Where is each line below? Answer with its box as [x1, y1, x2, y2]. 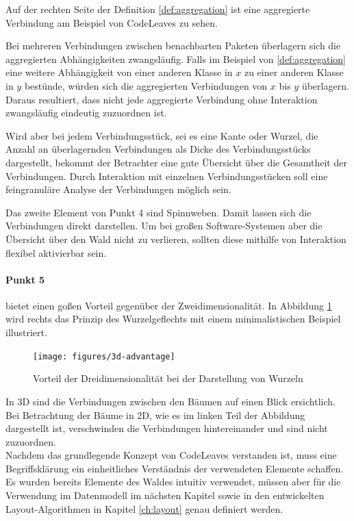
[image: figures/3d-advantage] [33, 351, 175, 361]
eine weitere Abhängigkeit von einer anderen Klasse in [5, 65, 233, 79]
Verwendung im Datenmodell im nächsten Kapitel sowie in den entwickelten [5, 488, 325, 503]
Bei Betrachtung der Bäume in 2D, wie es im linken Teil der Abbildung [5, 407, 305, 422]
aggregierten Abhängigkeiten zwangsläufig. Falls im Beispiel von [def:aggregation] [5, 51, 346, 66]
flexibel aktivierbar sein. [5, 245, 107, 259]
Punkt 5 [5, 272, 45, 286]
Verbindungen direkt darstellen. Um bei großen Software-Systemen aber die [5, 218, 323, 233]
